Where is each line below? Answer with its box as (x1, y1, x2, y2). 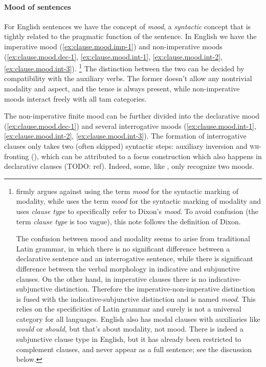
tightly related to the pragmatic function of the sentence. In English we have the (4, 31, 257, 42)
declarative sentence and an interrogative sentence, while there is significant (16, 253, 253, 264)
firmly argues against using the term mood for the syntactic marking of (16, 185, 238, 196)
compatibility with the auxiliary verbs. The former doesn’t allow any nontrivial (4, 73, 252, 84)
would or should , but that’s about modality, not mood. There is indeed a (16, 323, 243, 334)
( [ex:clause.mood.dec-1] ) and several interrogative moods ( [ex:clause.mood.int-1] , (4, 120, 256, 131)
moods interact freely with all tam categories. (4, 93, 147, 104)
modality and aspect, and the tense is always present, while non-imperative (4, 83, 240, 94)
